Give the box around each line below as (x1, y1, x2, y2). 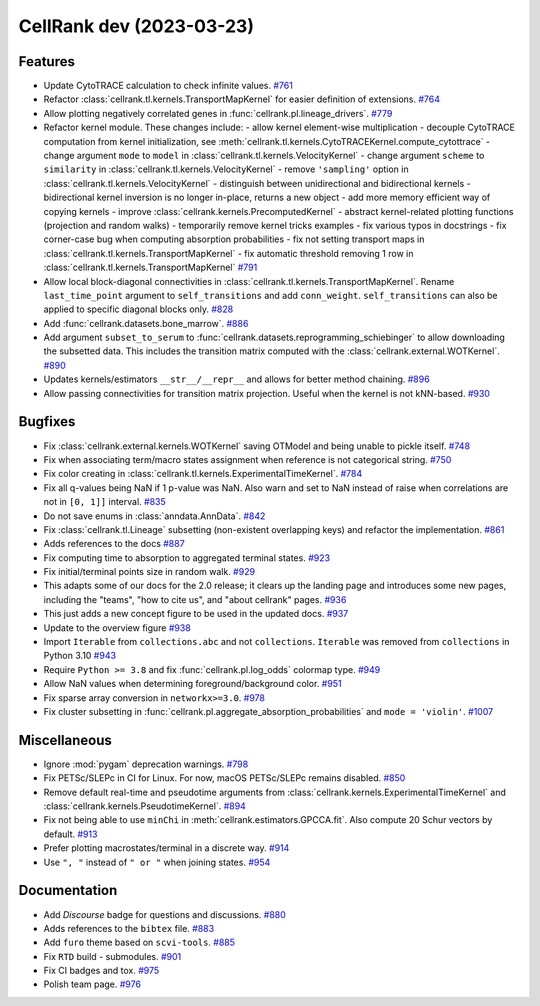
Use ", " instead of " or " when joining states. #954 (43, 856, 271, 868)
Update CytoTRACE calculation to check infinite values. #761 (43, 80, 294, 92)
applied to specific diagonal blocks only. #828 (43, 303, 234, 315)
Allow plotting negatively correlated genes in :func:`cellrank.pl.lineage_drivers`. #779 (43, 107, 393, 119)
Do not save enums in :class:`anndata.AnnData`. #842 (43, 510, 266, 522)
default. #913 (43, 828, 98, 840)
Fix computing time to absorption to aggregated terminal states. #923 (43, 551, 330, 564)
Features (18, 53, 75, 70)
